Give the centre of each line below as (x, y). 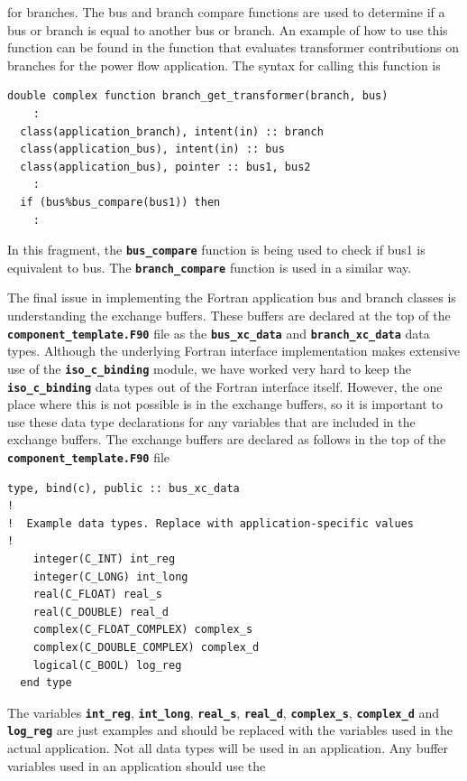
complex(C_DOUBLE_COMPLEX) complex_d (146, 647)
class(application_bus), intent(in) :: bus (152, 149)
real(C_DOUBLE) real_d (101, 612)
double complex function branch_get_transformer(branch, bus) (198, 96)
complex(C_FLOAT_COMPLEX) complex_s (143, 630)
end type (46, 683)
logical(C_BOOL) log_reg (107, 665)
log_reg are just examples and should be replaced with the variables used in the (230, 730)
